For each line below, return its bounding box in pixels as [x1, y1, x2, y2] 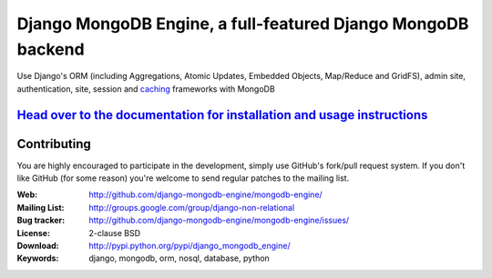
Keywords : [16, 253, 59, 263]
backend [16, 39, 86, 59]
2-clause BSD [88, 227, 141, 238]
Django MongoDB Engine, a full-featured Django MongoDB [16, 14, 469, 34]
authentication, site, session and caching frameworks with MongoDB [16, 83, 275, 94]
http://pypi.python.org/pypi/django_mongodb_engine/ [88, 241, 291, 251]
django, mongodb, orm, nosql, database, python [88, 253, 271, 263]
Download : [16, 241, 59, 251]
